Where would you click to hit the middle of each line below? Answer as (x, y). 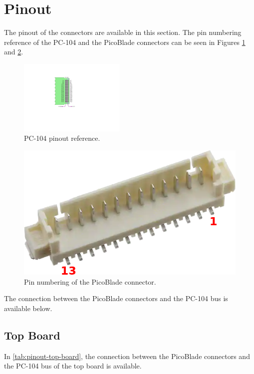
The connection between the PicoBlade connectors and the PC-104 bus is (116, 298)
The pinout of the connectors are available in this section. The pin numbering (123, 32)
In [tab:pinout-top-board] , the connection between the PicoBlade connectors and (127, 356)
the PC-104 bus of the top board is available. (73, 366)
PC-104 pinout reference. (62, 138)
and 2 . (14, 52)
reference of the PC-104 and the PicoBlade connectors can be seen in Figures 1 (125, 42)
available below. (28, 308)
